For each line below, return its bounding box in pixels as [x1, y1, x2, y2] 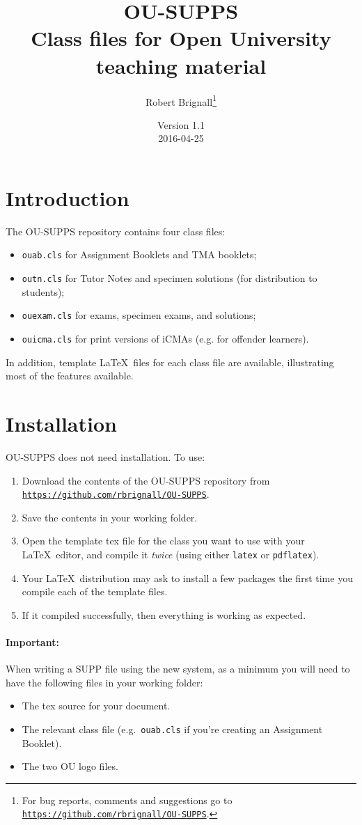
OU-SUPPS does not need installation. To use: [6, 450, 205, 464]
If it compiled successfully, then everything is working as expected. [22, 607, 306, 622]
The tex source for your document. [22, 698, 171, 713]
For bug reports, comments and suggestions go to [22, 792, 233, 807]
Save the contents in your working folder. [22, 510, 198, 524]
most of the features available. [6, 368, 134, 383]
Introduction [6, 183, 129, 212]
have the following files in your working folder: [6, 675, 203, 689]
